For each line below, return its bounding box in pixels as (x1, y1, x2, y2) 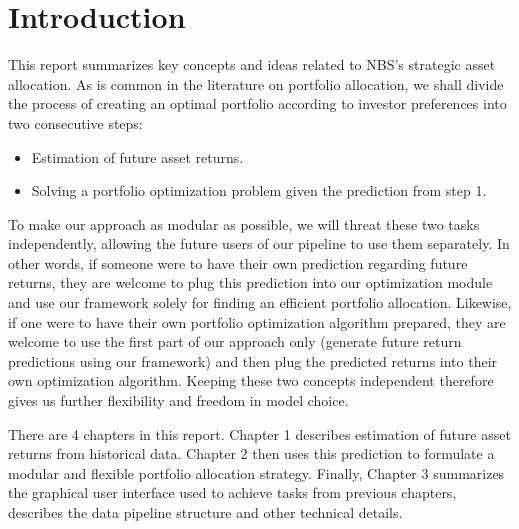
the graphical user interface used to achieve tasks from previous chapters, (8, 482, 457, 503)
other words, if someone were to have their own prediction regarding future (8, 252, 468, 273)
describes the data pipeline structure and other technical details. (8, 502, 403, 522)
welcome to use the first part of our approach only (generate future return (8, 331, 462, 352)
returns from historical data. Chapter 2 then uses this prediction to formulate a (8, 443, 495, 464)
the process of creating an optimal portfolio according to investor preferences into (8, 93, 507, 114)
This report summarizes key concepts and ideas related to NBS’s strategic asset (8, 54, 496, 75)
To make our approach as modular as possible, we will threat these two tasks (8, 213, 480, 234)
